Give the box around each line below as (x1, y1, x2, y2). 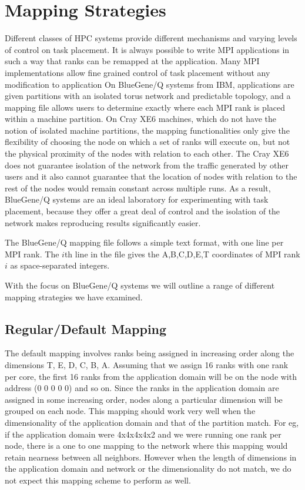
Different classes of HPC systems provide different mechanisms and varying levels (5, 32, 297, 44)
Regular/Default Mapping (5, 319, 167, 337)
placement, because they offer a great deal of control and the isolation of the (5, 205, 280, 217)
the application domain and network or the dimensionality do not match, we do (5, 462, 291, 475)
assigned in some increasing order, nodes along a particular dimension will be (5, 393, 283, 405)
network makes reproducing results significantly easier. (5, 216, 201, 229)
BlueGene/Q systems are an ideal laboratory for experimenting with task (5, 193, 269, 206)
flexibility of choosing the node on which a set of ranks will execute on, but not (5, 135, 290, 148)
